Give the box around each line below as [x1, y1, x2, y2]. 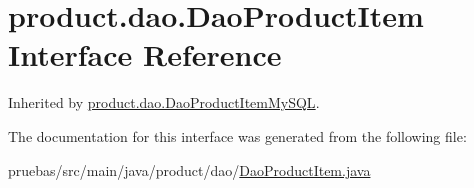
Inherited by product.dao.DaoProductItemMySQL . [8, 92, 320, 113]
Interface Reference [8, 34, 282, 75]
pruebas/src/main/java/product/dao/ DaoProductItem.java [8, 159, 371, 180]
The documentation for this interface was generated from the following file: [8, 125, 467, 146]
